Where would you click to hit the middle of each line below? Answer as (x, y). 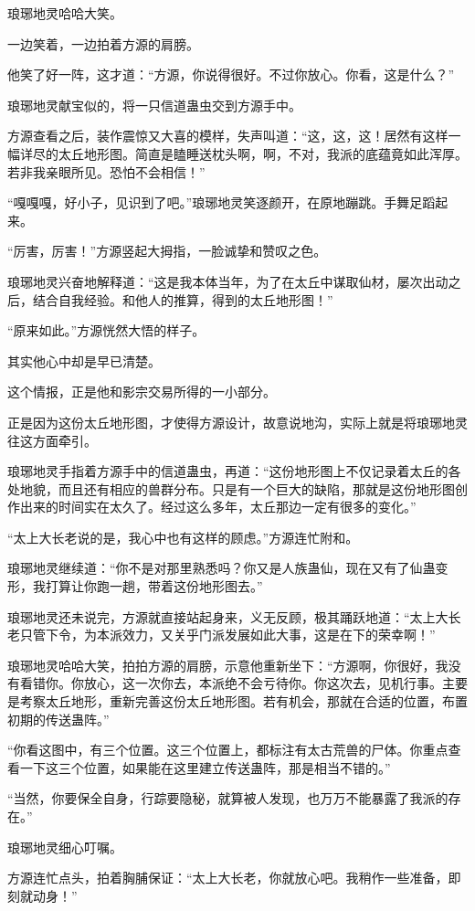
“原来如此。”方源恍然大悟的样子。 (106, 330)
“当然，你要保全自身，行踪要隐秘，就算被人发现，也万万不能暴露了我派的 (228, 798)
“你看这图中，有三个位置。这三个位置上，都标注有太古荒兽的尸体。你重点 (228, 750)
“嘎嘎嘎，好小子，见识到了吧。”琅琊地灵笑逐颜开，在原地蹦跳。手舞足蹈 (222, 202)
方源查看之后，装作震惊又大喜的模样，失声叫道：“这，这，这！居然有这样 (228, 136)
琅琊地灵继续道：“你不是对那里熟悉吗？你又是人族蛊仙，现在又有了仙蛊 (222, 568)
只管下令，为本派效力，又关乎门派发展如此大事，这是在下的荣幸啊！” (227, 635)
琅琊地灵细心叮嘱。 (65, 847)
